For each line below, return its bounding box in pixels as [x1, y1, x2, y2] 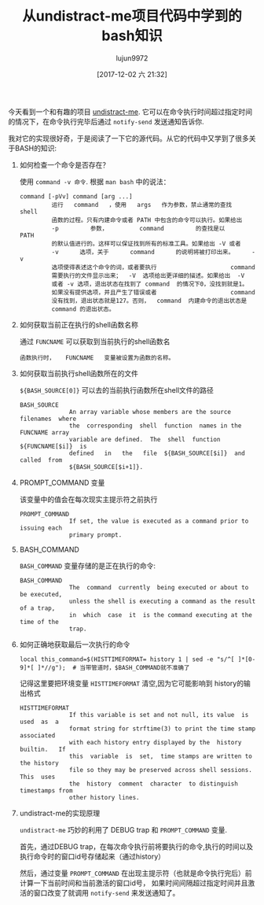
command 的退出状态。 [51, 305, 115, 313]
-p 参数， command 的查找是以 [51, 224, 225, 232]
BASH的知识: [14, 143, 57, 153]
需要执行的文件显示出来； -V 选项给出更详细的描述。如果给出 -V [51, 271, 245, 279]
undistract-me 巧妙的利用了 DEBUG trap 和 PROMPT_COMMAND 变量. [19, 825, 228, 834]
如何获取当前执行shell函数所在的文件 [19, 368, 139, 378]
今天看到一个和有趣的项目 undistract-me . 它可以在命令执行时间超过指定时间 [8, 107, 253, 116]
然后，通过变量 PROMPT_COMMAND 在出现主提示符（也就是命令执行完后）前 [19, 868, 252, 877]
